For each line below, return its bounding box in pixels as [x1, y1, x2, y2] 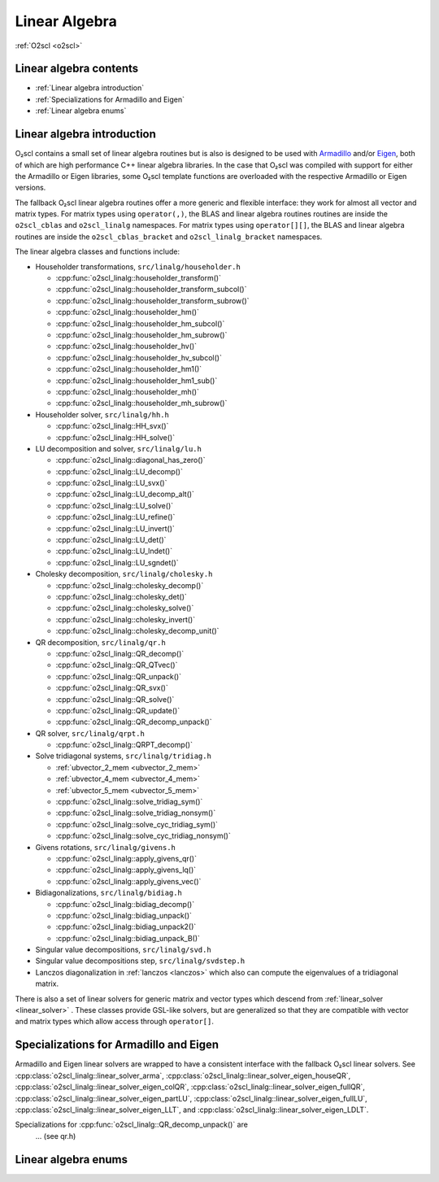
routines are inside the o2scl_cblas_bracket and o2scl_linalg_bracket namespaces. [15, 232, 323, 242]
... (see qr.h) [35, 1131, 76, 1141]
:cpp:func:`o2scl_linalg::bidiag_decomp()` [55, 899, 195, 909]
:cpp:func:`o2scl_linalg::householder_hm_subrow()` [55, 330, 228, 339]
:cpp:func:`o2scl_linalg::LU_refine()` [55, 512, 176, 522]
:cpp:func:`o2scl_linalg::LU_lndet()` [55, 546, 173, 556]
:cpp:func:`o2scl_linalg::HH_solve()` [55, 432, 175, 443]
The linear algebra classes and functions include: [15, 246, 180, 256]
